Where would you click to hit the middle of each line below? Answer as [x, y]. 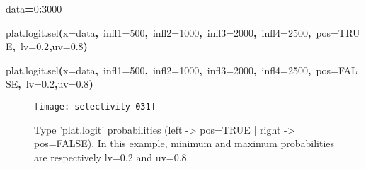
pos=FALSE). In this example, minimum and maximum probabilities [184, 143]
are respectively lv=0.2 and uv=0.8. [112, 157]
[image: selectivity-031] [95, 106]
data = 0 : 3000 [34, 8]
